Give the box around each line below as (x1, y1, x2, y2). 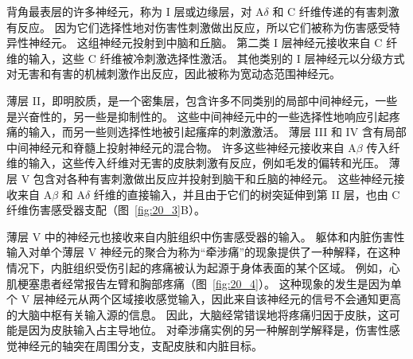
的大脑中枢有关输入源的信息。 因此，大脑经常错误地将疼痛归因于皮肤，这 (6, 306, 389, 322)
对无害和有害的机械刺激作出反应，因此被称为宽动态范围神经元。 (6, 65, 341, 82)
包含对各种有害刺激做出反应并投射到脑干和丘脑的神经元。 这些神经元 (33, 170, 394, 186)
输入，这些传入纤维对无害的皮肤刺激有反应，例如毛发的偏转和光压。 (28, 154, 385, 171)
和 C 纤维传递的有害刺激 (272, 3, 399, 19)
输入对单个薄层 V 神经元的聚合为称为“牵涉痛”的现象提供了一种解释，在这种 (6, 244, 401, 260)
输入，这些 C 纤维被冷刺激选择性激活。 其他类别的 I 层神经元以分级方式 (28, 49, 405, 66)
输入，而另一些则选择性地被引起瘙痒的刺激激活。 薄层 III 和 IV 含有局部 (28, 123, 407, 140)
